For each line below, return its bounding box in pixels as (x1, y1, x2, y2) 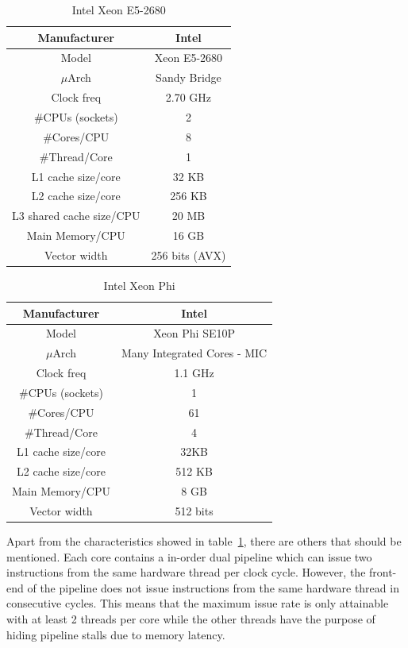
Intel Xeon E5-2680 (71, 2, 166, 17)
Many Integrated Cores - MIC (121, 345, 268, 361)
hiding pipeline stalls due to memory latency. (6, 626, 225, 642)
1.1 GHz (174, 364, 214, 381)
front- (369, 564, 397, 580)
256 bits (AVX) (151, 246, 226, 263)
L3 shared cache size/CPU (12, 207, 140, 224)
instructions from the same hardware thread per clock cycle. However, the (6, 564, 366, 580)
